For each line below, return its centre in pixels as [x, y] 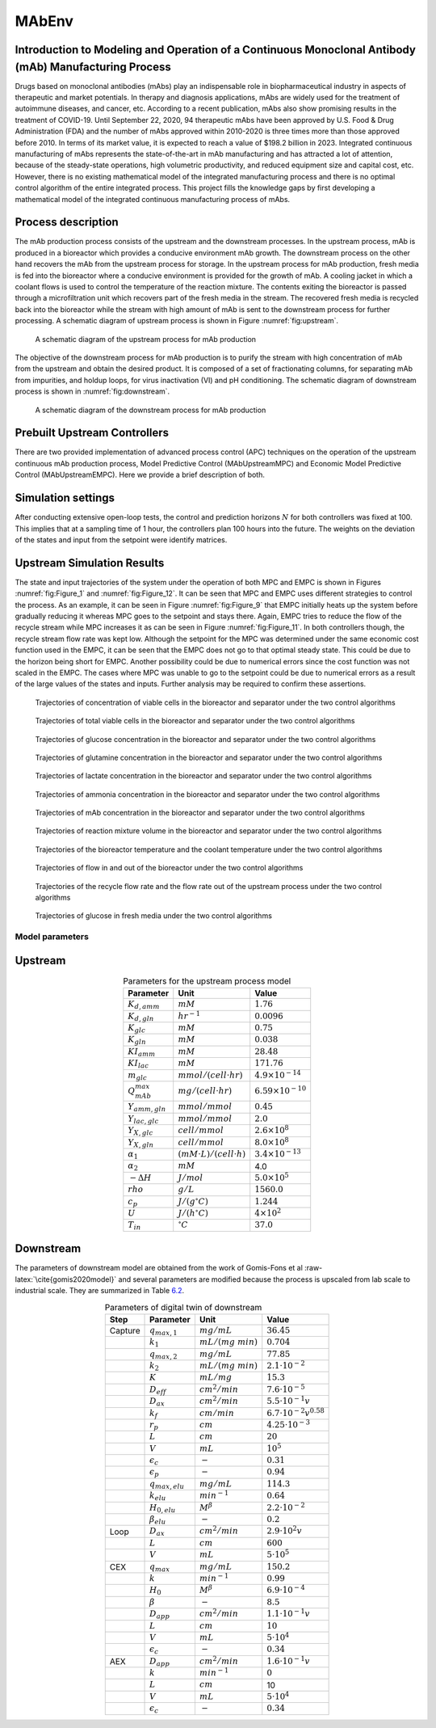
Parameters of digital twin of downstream [183, 1307]
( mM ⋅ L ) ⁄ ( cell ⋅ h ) [212, 1154]
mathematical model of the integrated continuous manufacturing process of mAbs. [153, 199]
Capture [125, 1330]
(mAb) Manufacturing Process [93, 67]
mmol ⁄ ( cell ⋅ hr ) [210, 1075]
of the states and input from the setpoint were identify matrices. [121, 539]
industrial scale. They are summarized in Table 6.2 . [100, 1290]
